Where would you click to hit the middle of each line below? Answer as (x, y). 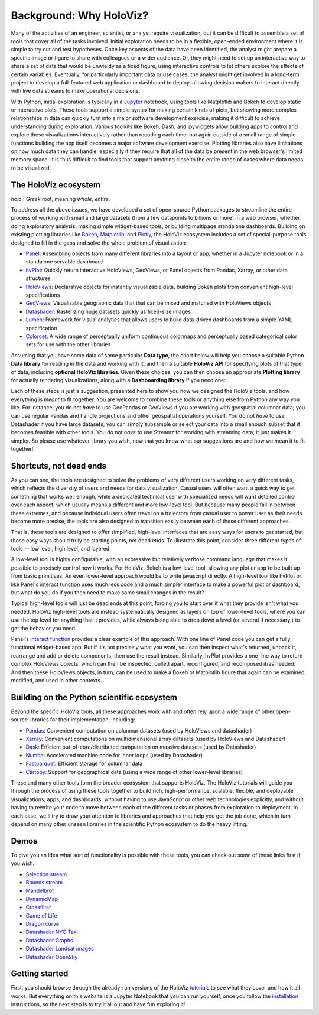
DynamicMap (42, 899)
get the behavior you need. (44, 628)
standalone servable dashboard (64, 262)
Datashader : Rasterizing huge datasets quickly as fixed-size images (108, 311)
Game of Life (41, 915)
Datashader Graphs (49, 940)
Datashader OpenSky (52, 957)
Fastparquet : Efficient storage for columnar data (84, 764)
